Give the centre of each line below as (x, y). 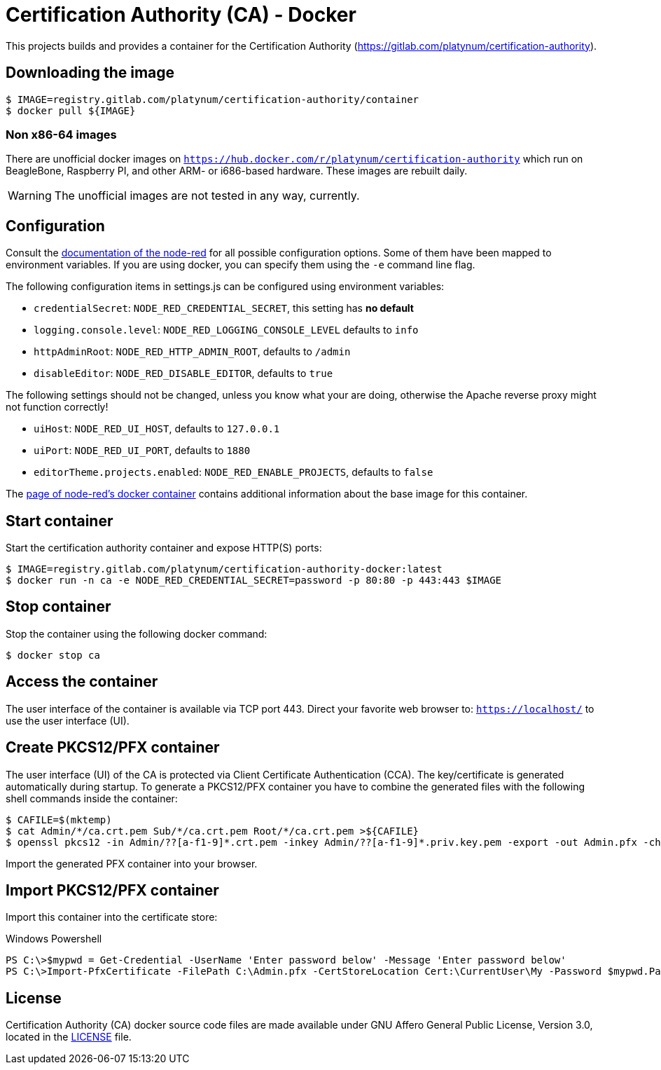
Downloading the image (90, 73)
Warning (30, 196)
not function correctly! (57, 407)
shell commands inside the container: (92, 798)
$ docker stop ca (53, 655)
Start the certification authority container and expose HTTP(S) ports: (164, 548)
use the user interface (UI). (68, 720)
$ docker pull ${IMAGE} (71, 110)
